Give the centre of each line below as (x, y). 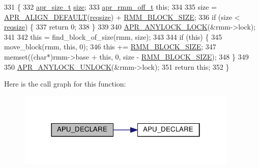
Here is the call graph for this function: (65, 84)
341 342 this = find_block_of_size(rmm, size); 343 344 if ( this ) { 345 (113, 36)
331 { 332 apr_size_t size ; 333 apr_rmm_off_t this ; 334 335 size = (111, 7)
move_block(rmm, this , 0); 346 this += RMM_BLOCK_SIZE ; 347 (110, 47)
